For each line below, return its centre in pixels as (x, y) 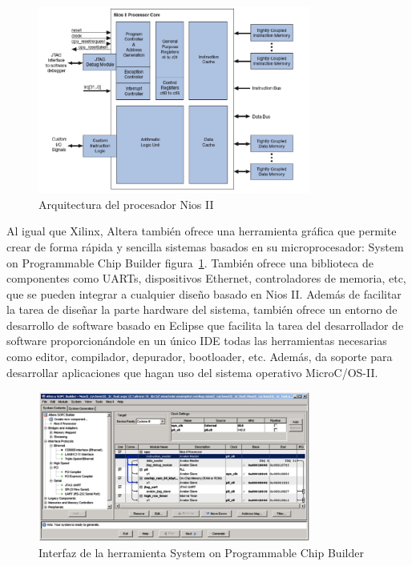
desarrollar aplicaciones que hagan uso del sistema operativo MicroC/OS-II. (192, 372)
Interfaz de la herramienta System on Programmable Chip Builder (201, 552)
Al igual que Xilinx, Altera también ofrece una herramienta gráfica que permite (202, 231)
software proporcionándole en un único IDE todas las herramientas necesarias (197, 341)
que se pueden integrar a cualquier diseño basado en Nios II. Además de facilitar (204, 293)
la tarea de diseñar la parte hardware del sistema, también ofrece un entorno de (202, 309)
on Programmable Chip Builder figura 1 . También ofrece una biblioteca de (190, 262)
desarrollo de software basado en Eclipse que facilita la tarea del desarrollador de (205, 325)
